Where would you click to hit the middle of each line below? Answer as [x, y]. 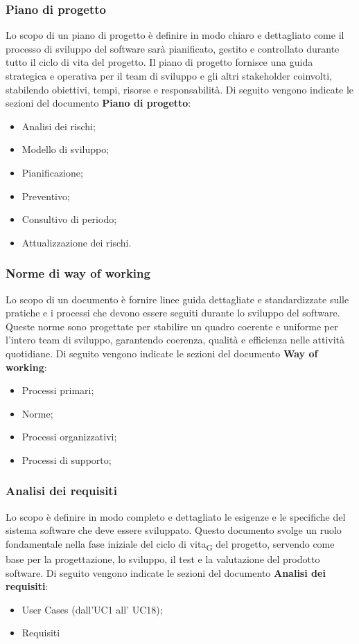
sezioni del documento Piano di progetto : [98, 103]
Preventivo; [46, 196]
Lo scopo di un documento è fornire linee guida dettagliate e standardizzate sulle [177, 299]
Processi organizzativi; [69, 437]
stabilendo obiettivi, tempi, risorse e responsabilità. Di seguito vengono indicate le [180, 89]
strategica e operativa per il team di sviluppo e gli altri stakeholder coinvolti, [169, 75]
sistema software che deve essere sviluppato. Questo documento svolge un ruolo [174, 530]
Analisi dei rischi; [59, 126]
